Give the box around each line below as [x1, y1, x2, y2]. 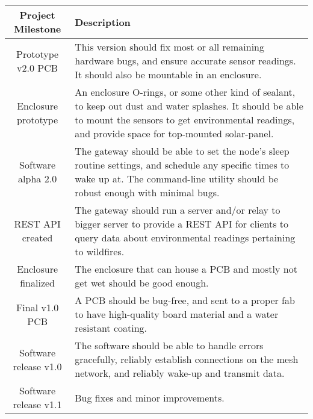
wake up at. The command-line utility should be [75, 172, 279, 185]
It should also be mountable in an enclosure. [75, 67, 262, 81]
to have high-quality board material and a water [75, 307, 279, 321]
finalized [20, 276, 55, 290]
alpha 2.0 [18, 172, 57, 185]
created [22, 231, 53, 244]
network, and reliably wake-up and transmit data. [75, 366, 285, 380]
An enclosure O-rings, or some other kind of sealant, [75, 85, 296, 99]
